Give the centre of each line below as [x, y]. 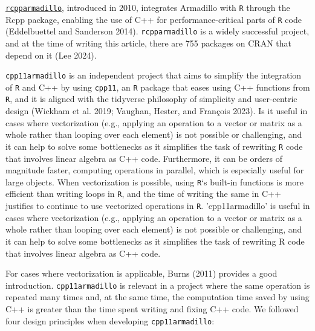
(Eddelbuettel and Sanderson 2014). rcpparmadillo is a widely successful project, [157, 31]
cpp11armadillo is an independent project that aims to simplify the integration [154, 75]
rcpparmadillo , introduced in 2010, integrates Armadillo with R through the [148, 7]
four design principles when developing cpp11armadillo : [110, 320]
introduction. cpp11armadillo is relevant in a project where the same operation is [158, 285]
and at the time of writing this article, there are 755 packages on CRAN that [148, 43]
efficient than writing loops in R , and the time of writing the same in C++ [143, 194]
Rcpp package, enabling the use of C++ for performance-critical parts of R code [154, 19]
